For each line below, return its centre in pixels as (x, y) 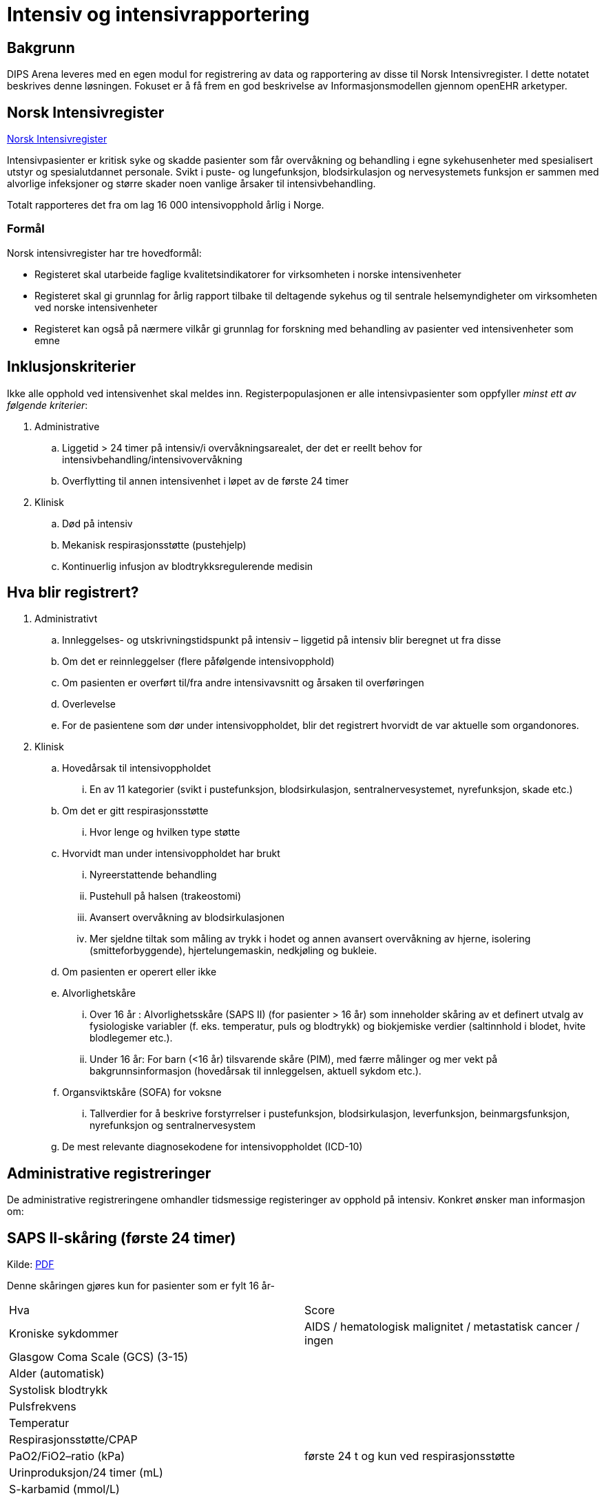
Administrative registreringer (109, 1173)
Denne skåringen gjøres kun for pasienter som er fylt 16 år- (141, 1286)
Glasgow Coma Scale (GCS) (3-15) (98, 1357)
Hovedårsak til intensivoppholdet (136, 768)
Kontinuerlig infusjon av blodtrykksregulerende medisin (188, 566)
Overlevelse (89, 704)
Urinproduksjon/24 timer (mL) (86, 1473)
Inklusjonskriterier (71, 367)
